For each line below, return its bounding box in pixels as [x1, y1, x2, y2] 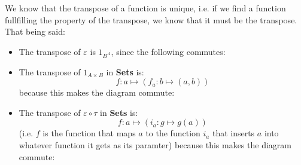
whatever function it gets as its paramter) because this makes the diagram [19, 138, 291, 151]
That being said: [5, 25, 65, 38]
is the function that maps [42, 127, 136, 139]
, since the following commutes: [111, 45, 226, 57]
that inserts [212, 127, 255, 139]
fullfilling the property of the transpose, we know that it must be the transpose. [5, 13, 297, 26]
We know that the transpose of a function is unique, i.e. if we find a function [5, 2, 286, 14]
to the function [145, 127, 200, 139]
